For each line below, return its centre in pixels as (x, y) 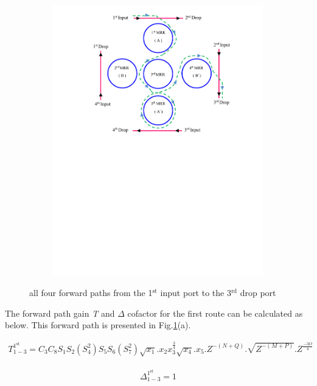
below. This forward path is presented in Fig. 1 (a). (98, 325)
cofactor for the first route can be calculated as (215, 313)
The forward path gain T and (60, 313)
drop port (258, 292)
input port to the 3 (196, 292)
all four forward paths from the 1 (91, 292)
